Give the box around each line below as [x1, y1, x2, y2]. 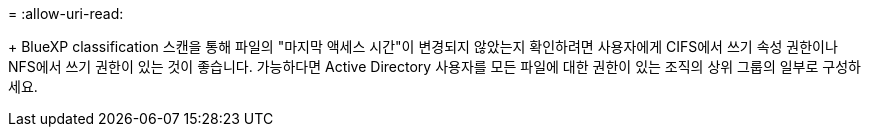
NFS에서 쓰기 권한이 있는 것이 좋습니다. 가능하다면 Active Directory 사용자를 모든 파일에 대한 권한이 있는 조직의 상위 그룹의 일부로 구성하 [8, 58, 861, 75]
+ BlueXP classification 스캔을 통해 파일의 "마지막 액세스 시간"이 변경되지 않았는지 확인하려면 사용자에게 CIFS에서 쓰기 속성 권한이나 [8, 38, 838, 55]
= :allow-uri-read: [8, 5, 124, 22]
